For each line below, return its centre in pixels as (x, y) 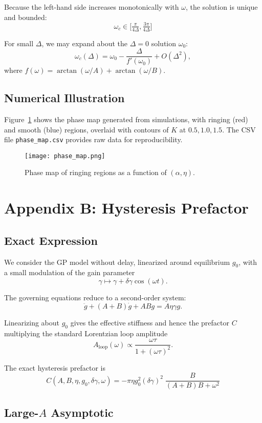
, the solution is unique (222, 7)
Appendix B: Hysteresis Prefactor (126, 208)
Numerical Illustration (64, 98)
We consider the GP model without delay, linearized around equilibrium (117, 262)
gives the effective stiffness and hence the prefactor (150, 322)
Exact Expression (51, 240)
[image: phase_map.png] (65, 156)
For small (19, 43)
